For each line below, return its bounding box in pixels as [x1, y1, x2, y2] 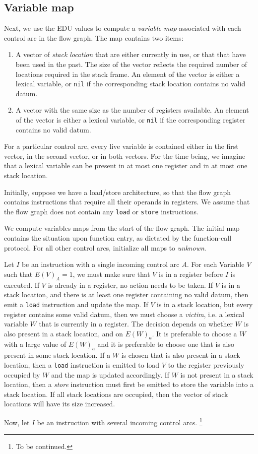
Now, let [4, 417, 30, 427]
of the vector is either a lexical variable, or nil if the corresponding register [15, 115, 246, 125]
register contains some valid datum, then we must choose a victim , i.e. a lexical [4, 309, 245, 319]
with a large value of [4, 339, 66, 349]
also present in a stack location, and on [4, 328, 123, 338]
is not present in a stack [180, 369, 254, 380]
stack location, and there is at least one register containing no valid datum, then [4, 289, 249, 300]
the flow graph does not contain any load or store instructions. [4, 206, 198, 216]
